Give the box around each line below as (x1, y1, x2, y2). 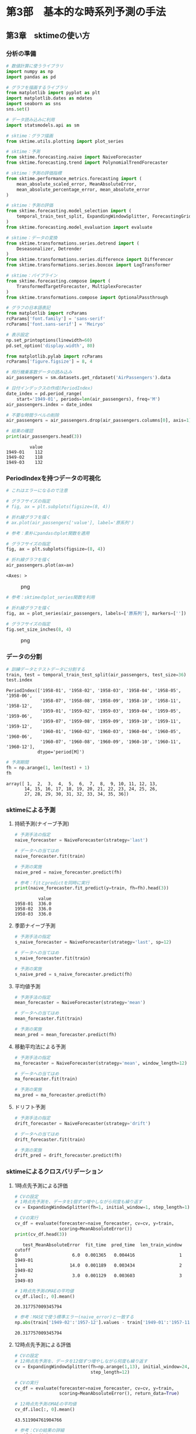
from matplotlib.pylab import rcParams (6, 353, 103, 359)
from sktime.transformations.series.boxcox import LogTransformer (6, 262, 171, 268)
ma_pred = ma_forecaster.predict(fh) (14, 1092, 107, 1098)
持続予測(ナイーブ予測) (14, 820, 70, 827)
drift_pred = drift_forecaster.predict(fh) (14, 1153, 123, 1158)
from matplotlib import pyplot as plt (6, 90, 100, 96)
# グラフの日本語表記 (6, 305, 51, 311)
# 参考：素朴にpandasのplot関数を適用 (6, 530, 90, 536)
